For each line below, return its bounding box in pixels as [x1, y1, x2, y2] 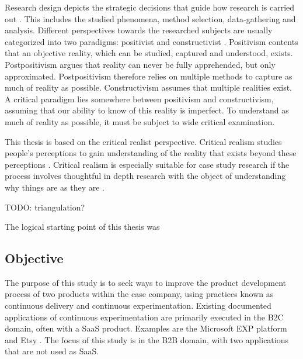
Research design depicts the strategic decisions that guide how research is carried [5, 1, 295, 13]
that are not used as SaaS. [5, 345, 99, 357]
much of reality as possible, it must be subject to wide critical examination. [5, 115, 275, 127]
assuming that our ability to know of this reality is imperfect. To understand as [5, 104, 289, 116]
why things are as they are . [5, 181, 105, 193]
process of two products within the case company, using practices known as [5, 288, 274, 300]
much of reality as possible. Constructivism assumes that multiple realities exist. [5, 81, 292, 94]
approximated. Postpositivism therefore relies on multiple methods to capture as [5, 70, 292, 82]
